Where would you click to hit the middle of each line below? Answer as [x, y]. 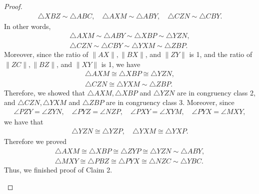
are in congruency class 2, [216, 92]
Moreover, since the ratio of [46, 54]
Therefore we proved [35, 141]
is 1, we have [121, 64]
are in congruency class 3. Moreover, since [170, 102]
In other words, [27, 26]
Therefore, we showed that [44, 92]
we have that [24, 121]
